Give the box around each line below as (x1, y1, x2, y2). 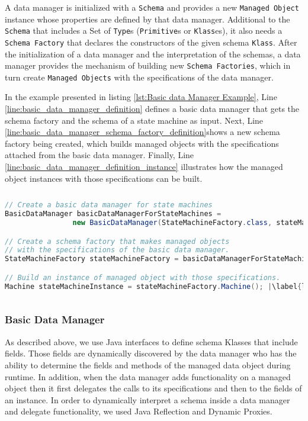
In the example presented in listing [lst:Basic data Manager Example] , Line (5, 91, 277, 103)
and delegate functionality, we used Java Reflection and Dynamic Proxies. (5, 405, 272, 417)
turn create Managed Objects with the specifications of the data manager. (5, 70, 274, 83)
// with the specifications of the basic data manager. (5, 246, 230, 255)
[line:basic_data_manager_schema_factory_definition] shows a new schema (5, 126, 280, 138)
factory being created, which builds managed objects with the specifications (5, 137, 279, 149)
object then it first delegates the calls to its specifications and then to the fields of (5, 382, 302, 394)
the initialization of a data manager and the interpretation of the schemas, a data (5, 47, 301, 60)
